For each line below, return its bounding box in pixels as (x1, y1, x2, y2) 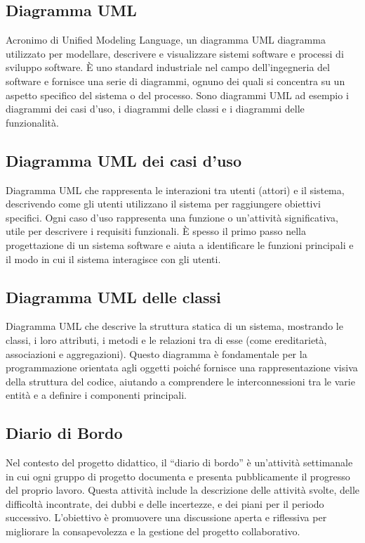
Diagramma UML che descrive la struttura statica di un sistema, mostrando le (6, 319, 343, 333)
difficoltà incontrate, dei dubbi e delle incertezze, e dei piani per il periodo (6, 496, 324, 511)
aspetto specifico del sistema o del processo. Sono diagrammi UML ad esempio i (6, 87, 349, 102)
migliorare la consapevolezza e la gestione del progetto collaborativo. (6, 524, 300, 539)
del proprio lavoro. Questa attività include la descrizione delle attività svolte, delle (6, 483, 360, 497)
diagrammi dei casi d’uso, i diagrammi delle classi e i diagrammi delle (6, 101, 305, 116)
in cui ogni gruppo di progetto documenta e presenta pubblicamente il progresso (6, 468, 350, 483)
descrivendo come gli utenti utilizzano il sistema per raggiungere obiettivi (6, 196, 321, 211)
